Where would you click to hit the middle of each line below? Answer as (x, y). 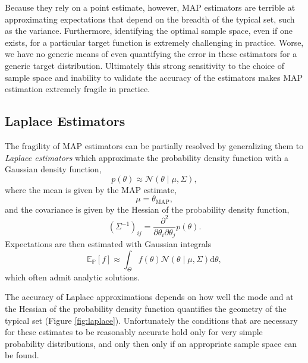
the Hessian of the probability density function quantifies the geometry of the (146, 308)
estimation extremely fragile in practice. (78, 89)
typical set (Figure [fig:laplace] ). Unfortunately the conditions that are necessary (151, 320)
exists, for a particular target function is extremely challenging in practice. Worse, (154, 42)
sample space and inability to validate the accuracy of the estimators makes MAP (154, 77)
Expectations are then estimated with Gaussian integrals (108, 244)
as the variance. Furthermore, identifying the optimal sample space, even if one (149, 31)
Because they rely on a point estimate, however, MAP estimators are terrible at (150, 7)
